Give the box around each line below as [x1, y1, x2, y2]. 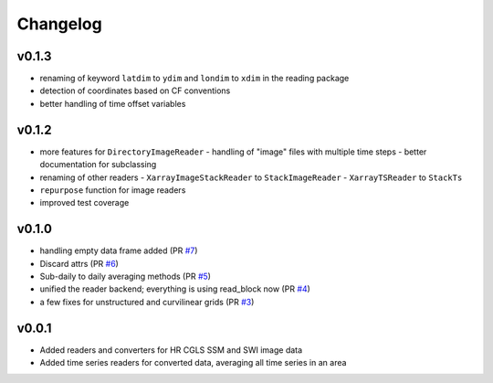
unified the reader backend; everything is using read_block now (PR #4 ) [39, 283, 310, 294]
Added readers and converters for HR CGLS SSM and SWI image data [39, 344, 303, 356]
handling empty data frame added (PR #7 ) [39, 245, 198, 256]
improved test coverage [39, 197, 130, 208]
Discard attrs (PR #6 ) [39, 258, 119, 269]
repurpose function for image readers [39, 184, 186, 196]
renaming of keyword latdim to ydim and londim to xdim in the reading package [39, 73, 350, 84]
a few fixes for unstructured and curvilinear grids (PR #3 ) [39, 296, 255, 307]
